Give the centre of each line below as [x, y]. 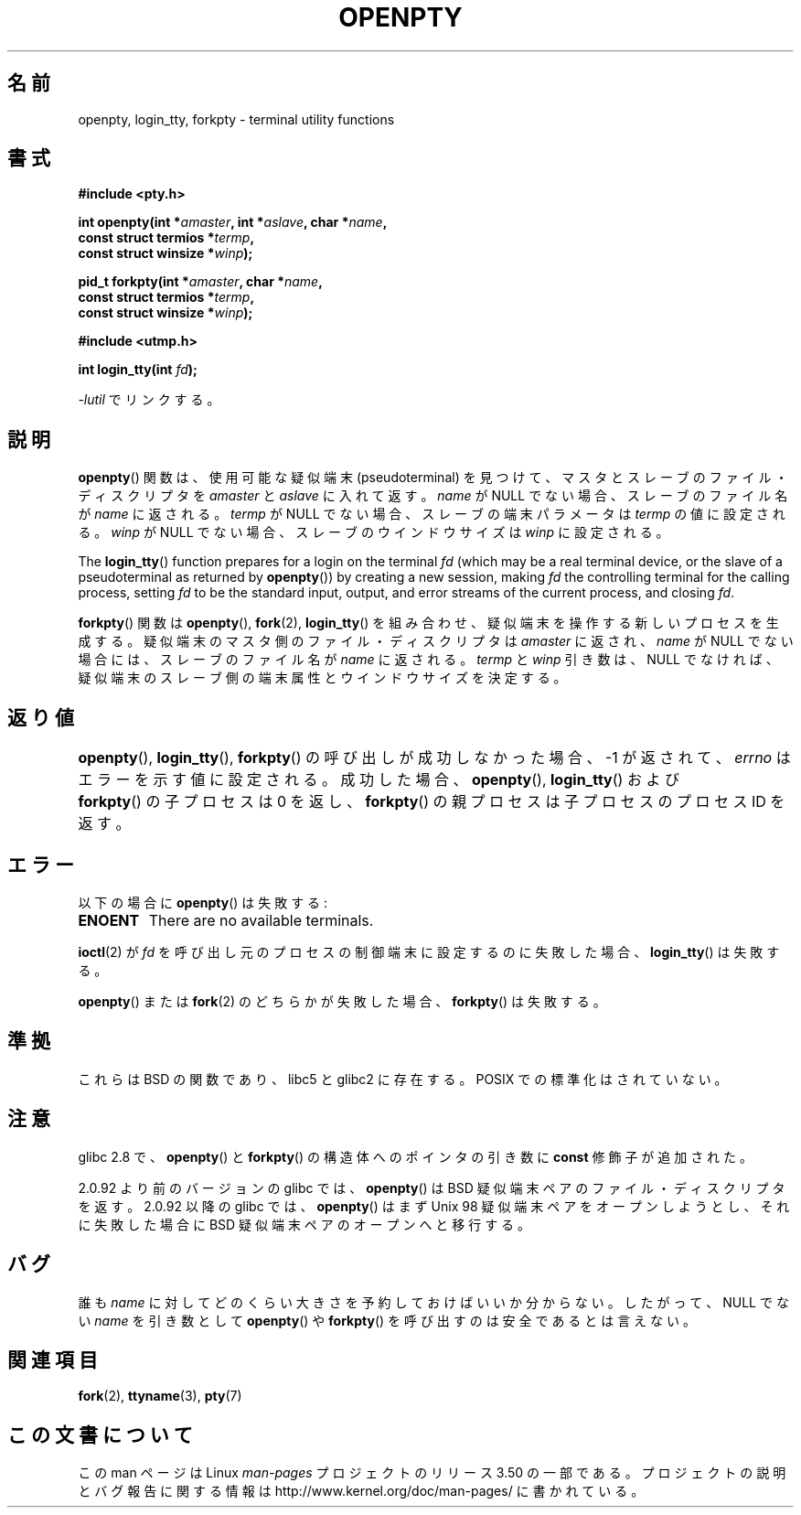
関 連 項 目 [53, 1359]
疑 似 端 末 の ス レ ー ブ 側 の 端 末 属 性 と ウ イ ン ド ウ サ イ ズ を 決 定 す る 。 [322, 678]
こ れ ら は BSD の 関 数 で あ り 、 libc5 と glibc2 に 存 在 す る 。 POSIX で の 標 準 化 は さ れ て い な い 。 [403, 1079]
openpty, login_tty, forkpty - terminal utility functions [236, 119]
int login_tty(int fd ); [138, 370]
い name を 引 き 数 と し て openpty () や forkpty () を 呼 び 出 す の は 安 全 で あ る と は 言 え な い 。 [387, 1320]
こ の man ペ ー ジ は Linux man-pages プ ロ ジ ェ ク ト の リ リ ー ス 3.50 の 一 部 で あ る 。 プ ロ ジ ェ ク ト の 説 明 [432, 1473]
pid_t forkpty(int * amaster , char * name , [200, 282]
